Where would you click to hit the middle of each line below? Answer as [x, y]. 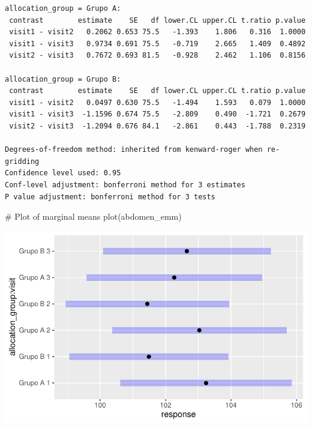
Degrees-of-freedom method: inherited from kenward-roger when [134, 150]
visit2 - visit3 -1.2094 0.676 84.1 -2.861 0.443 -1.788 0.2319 [157, 126]
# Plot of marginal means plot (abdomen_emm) [93, 216]
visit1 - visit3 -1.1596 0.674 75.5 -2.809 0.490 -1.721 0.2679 [157, 114]
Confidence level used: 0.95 [63, 173]
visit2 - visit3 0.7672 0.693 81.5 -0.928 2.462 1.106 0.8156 [157, 56]
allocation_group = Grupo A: [63, 8]
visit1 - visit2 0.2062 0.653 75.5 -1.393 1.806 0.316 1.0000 [157, 32]
